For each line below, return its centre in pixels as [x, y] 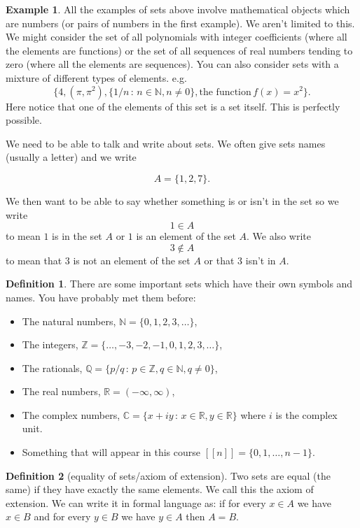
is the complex [306, 414]
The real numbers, [61, 391]
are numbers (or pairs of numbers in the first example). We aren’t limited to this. [180, 23]
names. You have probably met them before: [101, 297]
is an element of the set [186, 236]
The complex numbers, [71, 414]
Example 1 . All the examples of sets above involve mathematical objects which [178, 9]
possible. [24, 120]
